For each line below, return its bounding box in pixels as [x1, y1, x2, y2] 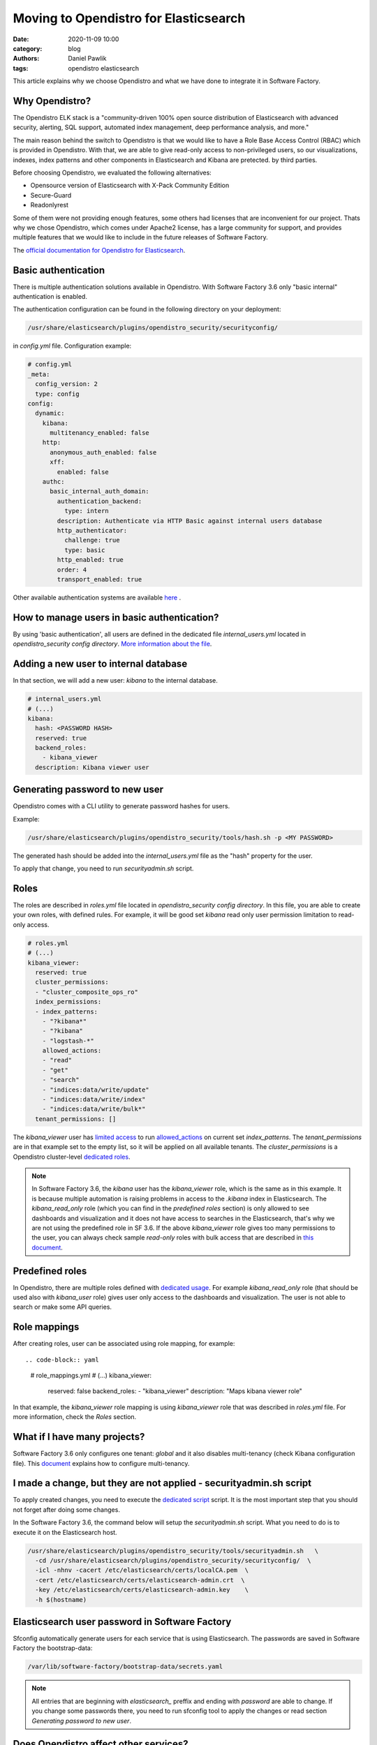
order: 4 [57, 565, 87, 574]
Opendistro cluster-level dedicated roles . [13, 1152, 131, 1161]
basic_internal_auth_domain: [50, 487, 149, 496]
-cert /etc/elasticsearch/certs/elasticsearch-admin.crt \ [35, 1576, 245, 1584]
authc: [42, 478, 65, 486]
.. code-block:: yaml [25, 1356, 99, 1364]
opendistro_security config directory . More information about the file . [13, 639, 212, 648]
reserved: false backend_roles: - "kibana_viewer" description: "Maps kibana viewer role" [47, 1387, 303, 1395]
